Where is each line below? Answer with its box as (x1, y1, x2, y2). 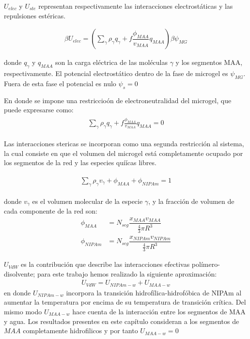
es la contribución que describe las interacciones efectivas (21, 259, 190, 269)
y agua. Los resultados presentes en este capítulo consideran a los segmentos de (4, 316, 239, 326)
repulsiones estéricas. (4, 10, 66, 20)
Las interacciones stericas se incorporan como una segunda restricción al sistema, (4, 138, 244, 148)
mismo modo (4, 307, 42, 316)
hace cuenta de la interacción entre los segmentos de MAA (72, 307, 246, 316)
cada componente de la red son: (4, 206, 97, 216)
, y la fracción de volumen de (148, 196, 234, 206)
